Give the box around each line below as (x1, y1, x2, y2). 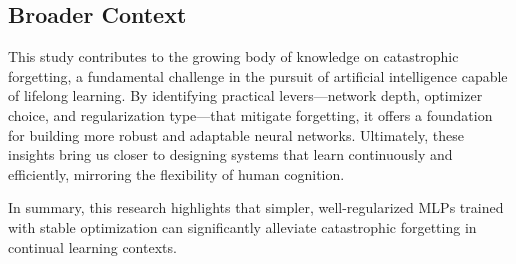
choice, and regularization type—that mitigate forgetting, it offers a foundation (8, 104, 493, 125)
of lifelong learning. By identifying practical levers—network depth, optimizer (8, 85, 483, 106)
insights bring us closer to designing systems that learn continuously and (8, 144, 453, 165)
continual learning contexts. (8, 236, 177, 257)
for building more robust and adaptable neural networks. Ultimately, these (8, 124, 464, 145)
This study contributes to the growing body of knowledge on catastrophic (8, 46, 459, 67)
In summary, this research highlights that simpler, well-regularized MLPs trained (8, 197, 504, 218)
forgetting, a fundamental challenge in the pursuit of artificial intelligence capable (8, 65, 508, 86)
